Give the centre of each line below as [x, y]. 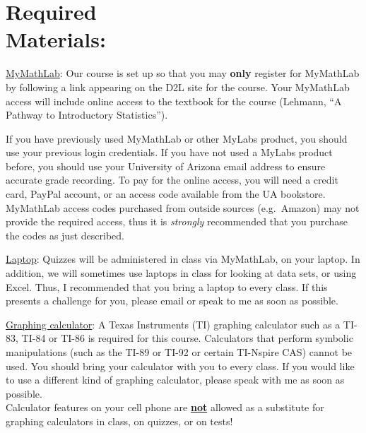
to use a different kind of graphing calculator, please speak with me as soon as [175, 380]
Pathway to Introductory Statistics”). [87, 115]
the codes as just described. [65, 235]
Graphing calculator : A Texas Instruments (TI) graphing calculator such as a [173, 324]
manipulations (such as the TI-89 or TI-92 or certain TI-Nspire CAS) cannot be [179, 352]
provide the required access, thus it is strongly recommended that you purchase [177, 221]
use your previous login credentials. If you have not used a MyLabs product [169, 152]
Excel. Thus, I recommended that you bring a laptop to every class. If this [167, 286]
